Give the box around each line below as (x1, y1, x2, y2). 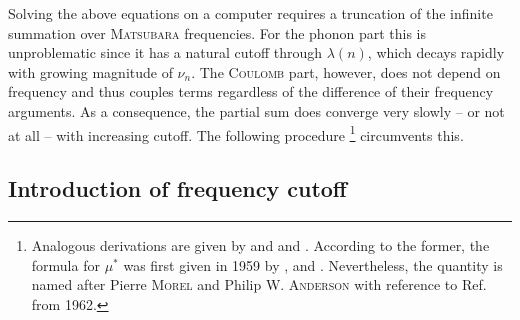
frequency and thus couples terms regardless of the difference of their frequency (8, 81, 494, 102)
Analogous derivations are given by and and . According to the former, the (31, 235, 490, 256)
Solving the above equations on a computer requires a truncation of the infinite (8, 3, 493, 23)
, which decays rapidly (367, 42, 505, 63)
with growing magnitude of (8, 61, 173, 82)
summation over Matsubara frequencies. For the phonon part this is (8, 22, 426, 43)
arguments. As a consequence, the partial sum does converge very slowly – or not (8, 100, 505, 121)
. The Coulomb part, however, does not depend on (191, 61, 501, 82)
